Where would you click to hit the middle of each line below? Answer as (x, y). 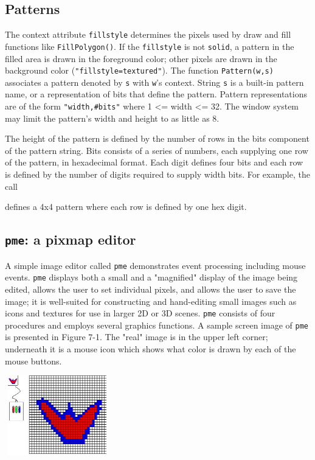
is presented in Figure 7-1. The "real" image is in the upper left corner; (137, 337)
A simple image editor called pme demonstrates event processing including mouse (155, 265)
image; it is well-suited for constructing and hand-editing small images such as (151, 301)
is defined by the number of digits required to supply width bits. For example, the (157, 174)
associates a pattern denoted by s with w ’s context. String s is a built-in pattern (154, 82)
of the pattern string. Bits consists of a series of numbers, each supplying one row (157, 150)
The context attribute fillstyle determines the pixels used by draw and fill (148, 34)
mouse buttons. (33, 361)
